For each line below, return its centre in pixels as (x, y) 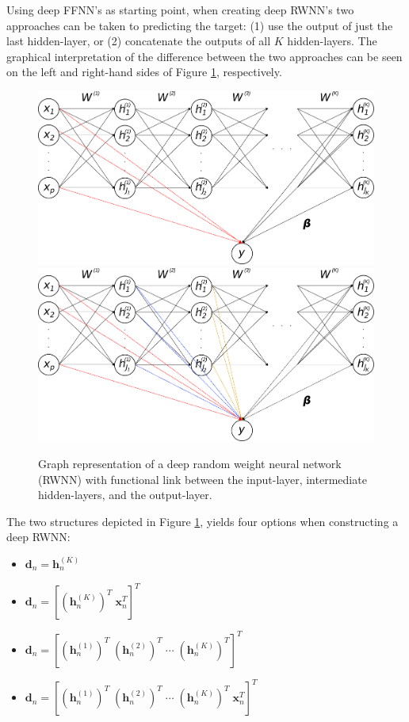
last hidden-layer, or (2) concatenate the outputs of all (139, 41)
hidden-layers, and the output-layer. (125, 495)
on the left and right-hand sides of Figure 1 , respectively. (144, 72)
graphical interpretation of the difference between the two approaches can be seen (204, 56)
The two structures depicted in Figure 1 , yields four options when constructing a (203, 521)
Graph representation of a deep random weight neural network (190, 463)
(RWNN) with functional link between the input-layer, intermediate (203, 479)
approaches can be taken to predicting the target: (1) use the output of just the (200, 25)
